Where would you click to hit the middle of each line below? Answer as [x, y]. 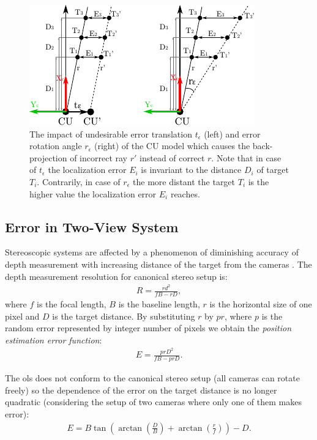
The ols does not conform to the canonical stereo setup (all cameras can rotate [152, 378]
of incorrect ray [99, 157]
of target [273, 170]
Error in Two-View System [92, 226]
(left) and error [232, 134]
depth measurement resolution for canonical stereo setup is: [116, 276]
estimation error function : [54, 339]
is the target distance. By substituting [124, 316]
